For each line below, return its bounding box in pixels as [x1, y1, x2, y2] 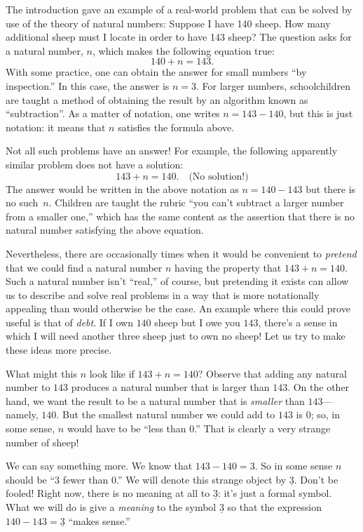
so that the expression [227, 500, 322, 514]
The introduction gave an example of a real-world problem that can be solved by [6, 2, 352, 16]
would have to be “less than [67, 421, 186, 436]
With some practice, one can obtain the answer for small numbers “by [6, 65, 307, 79]
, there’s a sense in [258, 314, 338, 329]
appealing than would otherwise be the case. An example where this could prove [6, 301, 350, 316]
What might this [6, 366, 77, 380]
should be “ [6, 472, 55, 486]
